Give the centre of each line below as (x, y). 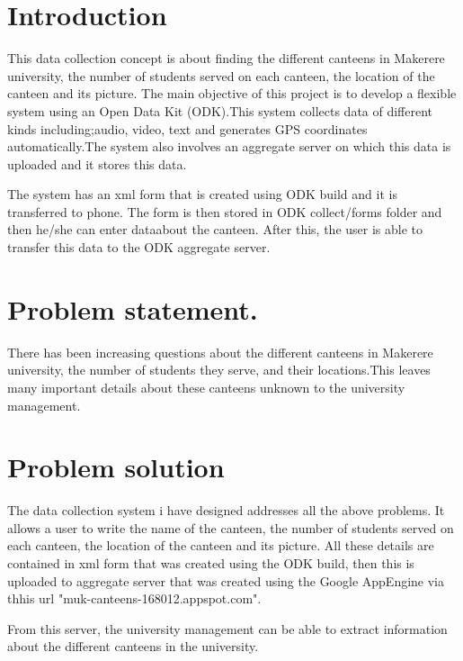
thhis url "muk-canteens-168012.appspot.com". (134, 598)
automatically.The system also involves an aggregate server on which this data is (229, 146)
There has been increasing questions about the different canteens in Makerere (220, 352)
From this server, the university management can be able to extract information (227, 628)
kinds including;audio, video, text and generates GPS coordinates (187, 128)
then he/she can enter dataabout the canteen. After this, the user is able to (215, 229)
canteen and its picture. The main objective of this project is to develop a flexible (232, 93)
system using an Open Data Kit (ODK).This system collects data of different (220, 110)
